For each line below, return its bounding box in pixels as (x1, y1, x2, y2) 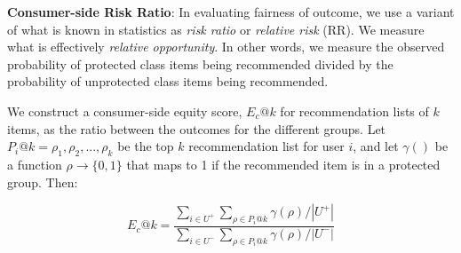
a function (7, 154, 62, 173)
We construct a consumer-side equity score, (7, 101, 242, 120)
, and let (353, 137, 399, 155)
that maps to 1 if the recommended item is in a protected (126, 154, 441, 173)
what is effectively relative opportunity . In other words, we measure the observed (7, 37, 445, 56)
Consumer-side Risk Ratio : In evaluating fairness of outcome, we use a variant (7, 3, 455, 20)
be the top (117, 137, 174, 155)
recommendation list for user (188, 137, 345, 155)
